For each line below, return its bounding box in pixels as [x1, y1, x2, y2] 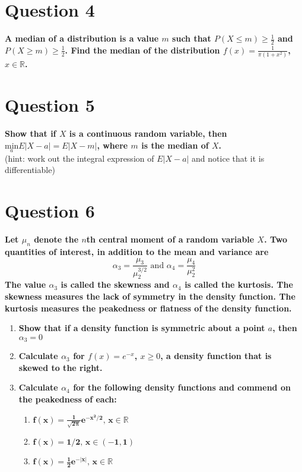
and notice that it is [192, 152, 265, 164]
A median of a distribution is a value [5, 32, 159, 45]
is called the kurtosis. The [185, 278, 293, 291]
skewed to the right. [18, 361, 103, 373]
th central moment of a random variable [86, 233, 255, 246]
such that [172, 32, 211, 45]
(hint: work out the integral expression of [5, 152, 154, 164]
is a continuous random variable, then [69, 127, 227, 139]
